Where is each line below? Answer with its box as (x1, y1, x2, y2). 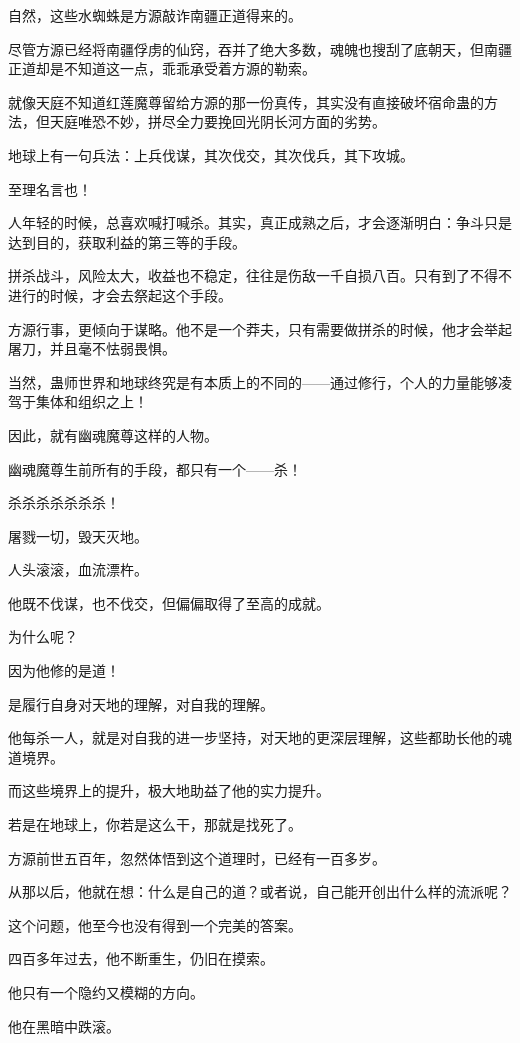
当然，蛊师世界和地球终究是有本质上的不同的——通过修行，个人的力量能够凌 (8, 371, 512, 392)
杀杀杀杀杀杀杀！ (8, 492, 120, 513)
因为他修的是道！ (8, 660, 120, 681)
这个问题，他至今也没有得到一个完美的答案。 (8, 914, 302, 935)
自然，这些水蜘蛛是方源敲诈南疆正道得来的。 (8, 5, 302, 25)
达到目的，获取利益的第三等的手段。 (8, 231, 246, 252)
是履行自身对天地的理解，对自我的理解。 (8, 693, 274, 714)
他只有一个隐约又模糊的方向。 (8, 982, 204, 1002)
